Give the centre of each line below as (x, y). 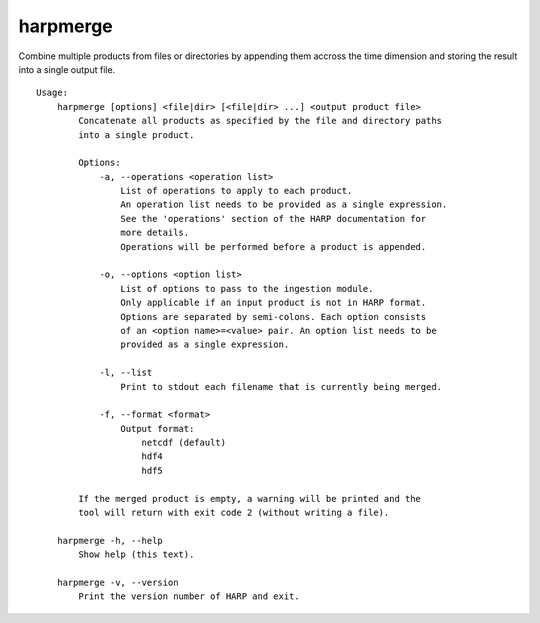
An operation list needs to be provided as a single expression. (284, 204)
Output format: (157, 428)
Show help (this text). (136, 554)
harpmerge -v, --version (117, 582)
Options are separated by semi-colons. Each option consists (273, 316)
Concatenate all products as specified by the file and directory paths (260, 121)
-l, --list (126, 373)
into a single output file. (67, 69)
